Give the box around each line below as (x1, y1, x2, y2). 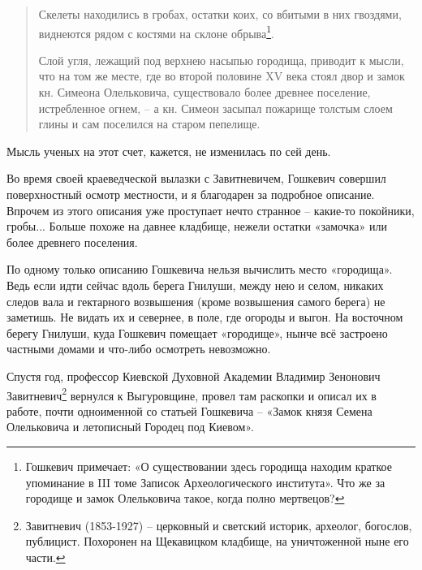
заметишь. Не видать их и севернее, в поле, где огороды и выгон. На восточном (6, 309, 403, 326)
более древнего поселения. (6, 233, 138, 250)
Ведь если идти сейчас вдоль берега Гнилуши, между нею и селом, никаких (6, 276, 384, 293)
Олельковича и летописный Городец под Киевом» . (6, 418, 254, 435)
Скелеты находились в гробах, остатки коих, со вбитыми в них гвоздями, (38, 6, 402, 22)
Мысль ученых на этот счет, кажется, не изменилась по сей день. (6, 142, 331, 159)
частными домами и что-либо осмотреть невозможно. (6, 340, 271, 357)
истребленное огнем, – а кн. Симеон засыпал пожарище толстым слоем (38, 99, 393, 116)
